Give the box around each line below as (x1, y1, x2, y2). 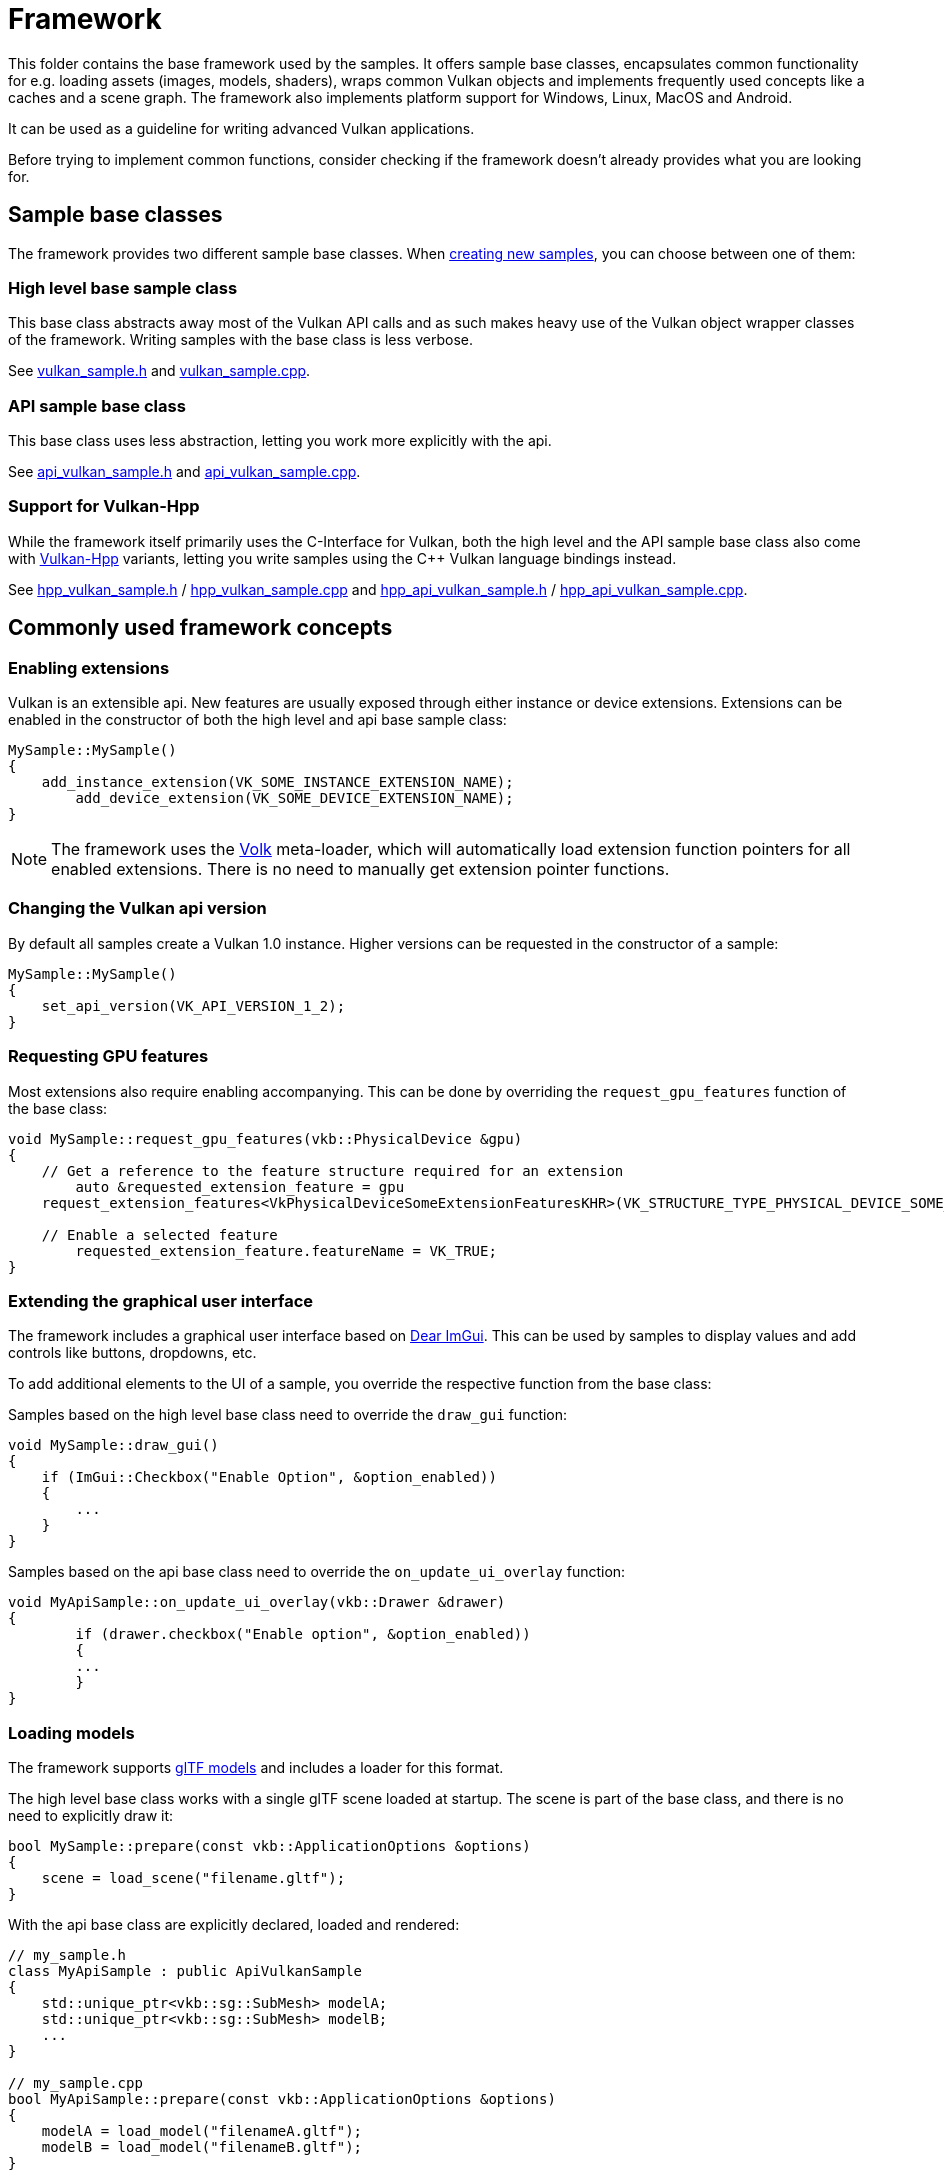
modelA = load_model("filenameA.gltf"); (41, 2123, 363, 2140)
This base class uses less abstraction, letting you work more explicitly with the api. (8, 432, 552, 450)
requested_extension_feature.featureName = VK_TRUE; (75, 1242, 497, 1259)
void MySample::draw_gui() (8, 1437, 219, 1454)
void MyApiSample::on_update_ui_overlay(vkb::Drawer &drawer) (8, 1594, 506, 1611)
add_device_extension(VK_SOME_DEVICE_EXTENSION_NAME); (75, 790, 514, 807)
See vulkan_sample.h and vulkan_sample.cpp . (8, 362, 311, 380)
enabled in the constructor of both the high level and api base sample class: (8, 711, 507, 729)
